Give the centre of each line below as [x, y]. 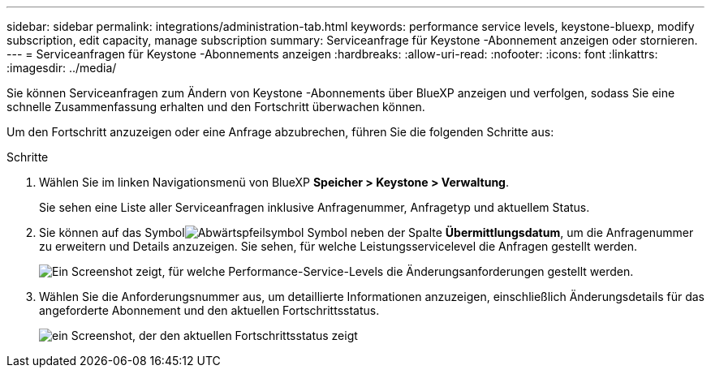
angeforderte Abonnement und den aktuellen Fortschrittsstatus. [209, 310]
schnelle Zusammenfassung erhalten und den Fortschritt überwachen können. [216, 107]
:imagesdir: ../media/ [62, 68]
